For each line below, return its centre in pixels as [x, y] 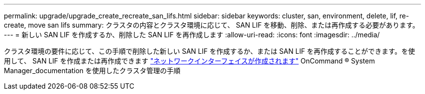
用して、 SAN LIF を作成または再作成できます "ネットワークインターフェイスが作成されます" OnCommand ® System [189, 61]
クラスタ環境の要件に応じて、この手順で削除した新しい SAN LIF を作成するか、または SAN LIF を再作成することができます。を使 [210, 51]
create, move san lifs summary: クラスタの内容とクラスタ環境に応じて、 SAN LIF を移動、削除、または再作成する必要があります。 [212, 25]
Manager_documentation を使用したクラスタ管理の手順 [92, 70]
